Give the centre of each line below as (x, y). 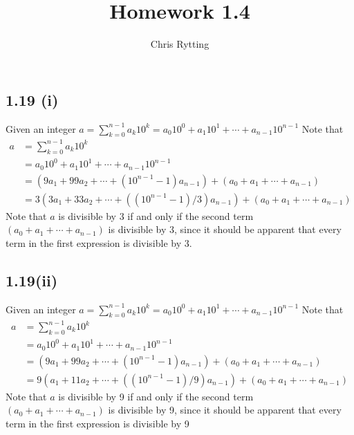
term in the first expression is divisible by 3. (99, 242)
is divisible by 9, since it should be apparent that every (225, 410)
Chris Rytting (180, 44)
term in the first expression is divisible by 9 (97, 424)
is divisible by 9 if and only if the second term (156, 396)
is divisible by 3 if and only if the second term (156, 215)
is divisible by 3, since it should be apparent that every (225, 229)
